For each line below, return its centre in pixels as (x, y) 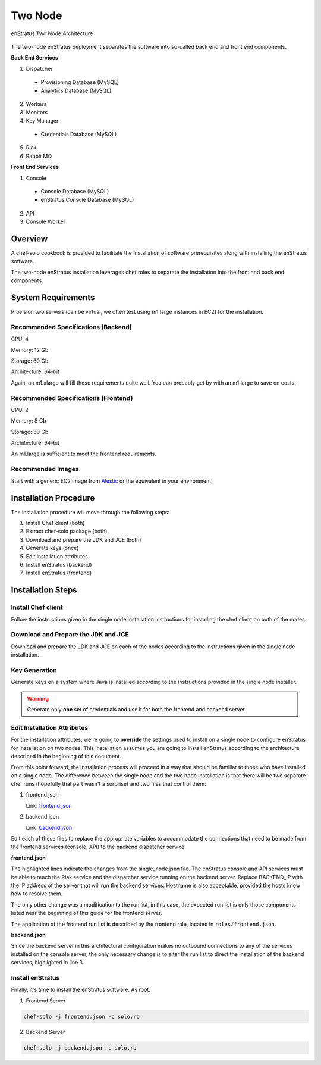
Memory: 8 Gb (29, 421)
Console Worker (45, 222)
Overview (29, 239)
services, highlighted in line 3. (48, 963)
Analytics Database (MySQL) (76, 90)
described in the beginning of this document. (66, 756)
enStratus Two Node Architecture (52, 33)
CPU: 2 (20, 410)
